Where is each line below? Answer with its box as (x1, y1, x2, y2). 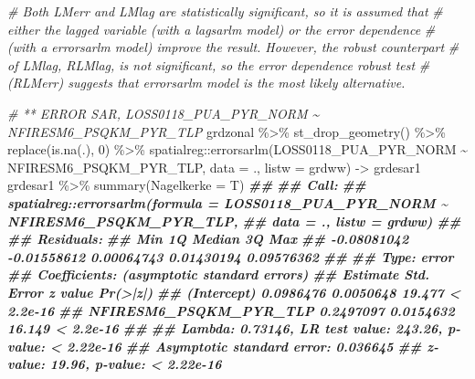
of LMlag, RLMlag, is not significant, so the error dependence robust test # (7, 55, 430, 74)
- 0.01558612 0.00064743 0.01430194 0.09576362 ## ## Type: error (7, 247, 454, 266)
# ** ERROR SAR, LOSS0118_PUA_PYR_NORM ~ (7, 103, 320, 122)
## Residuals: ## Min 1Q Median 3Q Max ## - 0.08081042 (7, 229, 409, 248)
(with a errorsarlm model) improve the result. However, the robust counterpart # (7, 37, 459, 57)
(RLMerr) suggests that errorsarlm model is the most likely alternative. (7, 73, 406, 92)
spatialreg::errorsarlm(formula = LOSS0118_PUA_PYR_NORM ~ (7, 193, 449, 212)
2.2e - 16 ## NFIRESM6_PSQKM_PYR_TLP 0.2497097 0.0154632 (7, 300, 455, 320)
